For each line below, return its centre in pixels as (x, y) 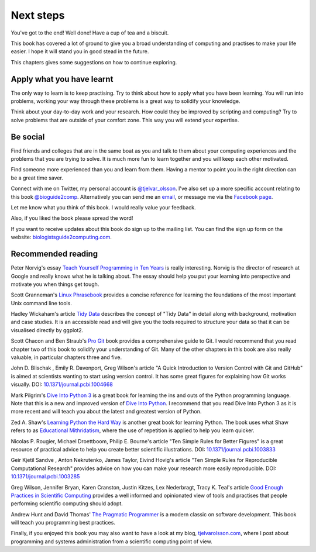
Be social (28, 137)
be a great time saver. (37, 178)
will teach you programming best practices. (63, 523)
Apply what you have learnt (62, 79)
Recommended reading (54, 254)
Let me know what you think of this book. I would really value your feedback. (103, 208)
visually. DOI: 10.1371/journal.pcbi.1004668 (62, 384)
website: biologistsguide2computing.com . (61, 237)
